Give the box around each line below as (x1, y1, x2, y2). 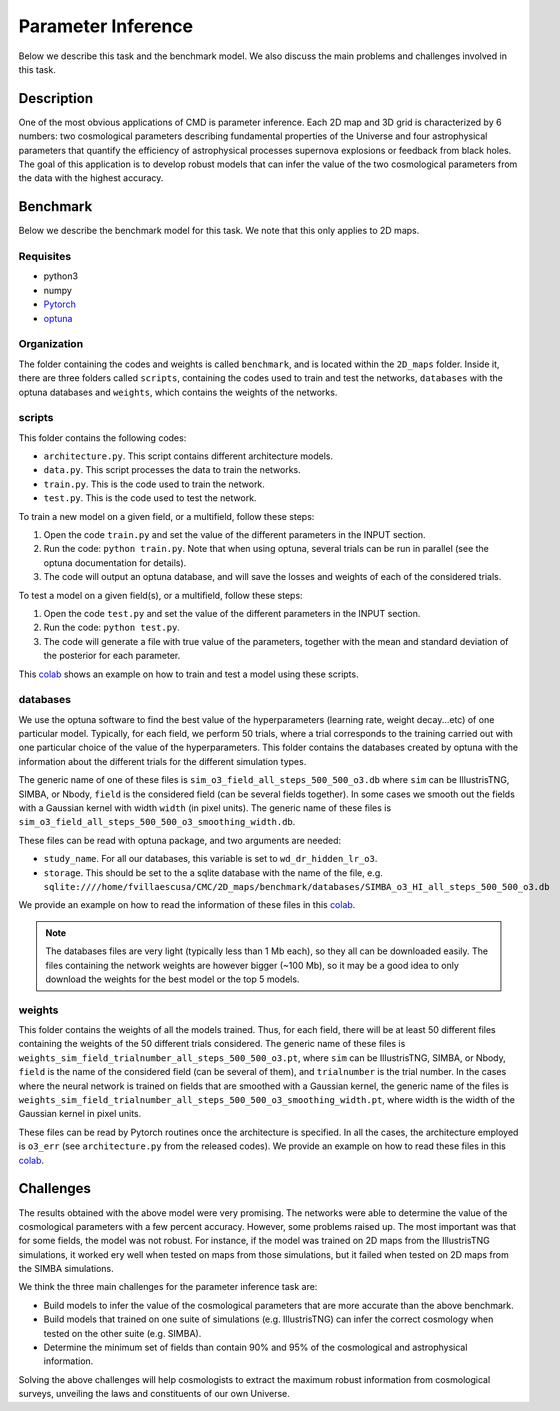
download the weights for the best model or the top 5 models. (45, 973, 300, 985)
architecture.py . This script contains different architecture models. (43, 450, 334, 462)
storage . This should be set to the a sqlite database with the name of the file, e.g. (43, 866, 384, 879)
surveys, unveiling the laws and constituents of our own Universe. (18, 1388, 290, 1400)
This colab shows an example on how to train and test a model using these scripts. (18, 668, 359, 680)
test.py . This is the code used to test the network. (43, 492, 257, 504)
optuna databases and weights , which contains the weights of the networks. (18, 386, 338, 398)
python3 (43, 270, 79, 282)
